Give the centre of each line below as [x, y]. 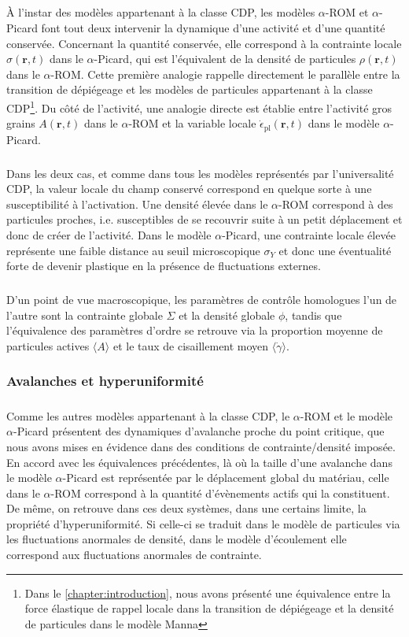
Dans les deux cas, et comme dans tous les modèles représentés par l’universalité [200, 173]
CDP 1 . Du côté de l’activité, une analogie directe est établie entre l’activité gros [199, 106]
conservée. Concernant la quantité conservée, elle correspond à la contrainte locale [204, 43]
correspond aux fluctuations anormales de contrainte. [134, 555]
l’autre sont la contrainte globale [85, 315]
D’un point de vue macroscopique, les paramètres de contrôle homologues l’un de [202, 300]
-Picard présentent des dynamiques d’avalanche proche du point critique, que [199, 431]
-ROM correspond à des [336, 204]
